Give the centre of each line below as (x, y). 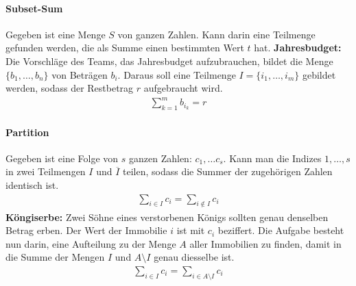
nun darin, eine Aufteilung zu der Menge (91, 243)
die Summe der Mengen (55, 257)
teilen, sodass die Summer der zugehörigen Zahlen (228, 171)
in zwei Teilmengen (46, 171)
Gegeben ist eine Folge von (62, 158)
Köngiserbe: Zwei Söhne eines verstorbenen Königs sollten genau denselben (167, 217)
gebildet (319, 74)
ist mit (191, 230)
